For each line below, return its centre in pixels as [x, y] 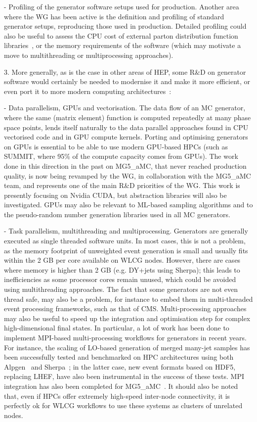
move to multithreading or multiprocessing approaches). [89, 55]
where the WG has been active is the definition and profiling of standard [114, 16]
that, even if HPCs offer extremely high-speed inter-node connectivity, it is [117, 396]
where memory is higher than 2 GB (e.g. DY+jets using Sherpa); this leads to [122, 269]
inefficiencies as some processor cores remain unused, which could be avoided [120, 279]
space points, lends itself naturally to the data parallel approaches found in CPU [126, 127]
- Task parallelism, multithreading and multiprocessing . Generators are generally [126, 231]
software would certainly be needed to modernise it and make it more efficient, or [127, 81]
